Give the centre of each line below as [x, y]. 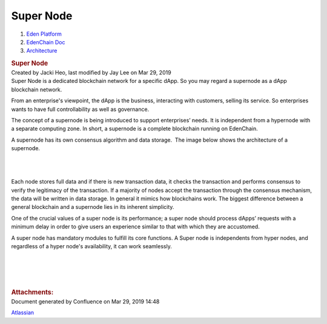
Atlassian [23, 312]
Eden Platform [44, 34]
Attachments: [32, 292]
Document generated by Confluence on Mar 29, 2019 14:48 [85, 301]
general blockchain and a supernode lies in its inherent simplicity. [93, 207]
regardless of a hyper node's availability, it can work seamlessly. [91, 246]
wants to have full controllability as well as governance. [80, 109]
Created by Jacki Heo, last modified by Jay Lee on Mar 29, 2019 [91, 72]
